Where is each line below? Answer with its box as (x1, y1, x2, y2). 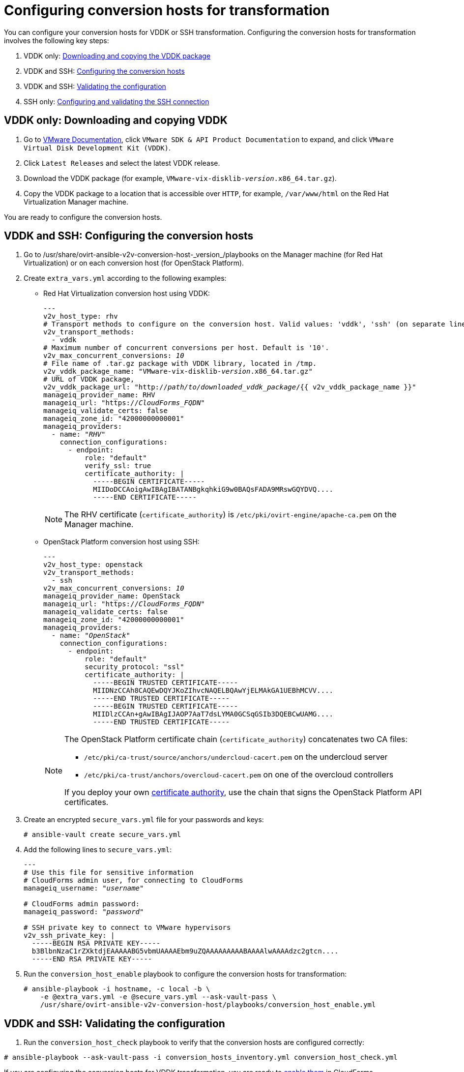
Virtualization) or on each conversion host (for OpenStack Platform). (24, 259, 244, 268)
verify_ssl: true (85, 462, 151, 470)
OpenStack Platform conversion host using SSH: (43, 537, 200, 546)
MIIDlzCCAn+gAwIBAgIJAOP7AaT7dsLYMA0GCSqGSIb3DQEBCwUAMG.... (93, 710, 334, 718)
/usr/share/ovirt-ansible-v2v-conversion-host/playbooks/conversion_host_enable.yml (40, 1001, 376, 1009)
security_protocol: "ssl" (85, 663, 184, 671)
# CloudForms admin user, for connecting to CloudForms (24, 876, 243, 885)
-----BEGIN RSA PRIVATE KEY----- (31, 939, 161, 948)
